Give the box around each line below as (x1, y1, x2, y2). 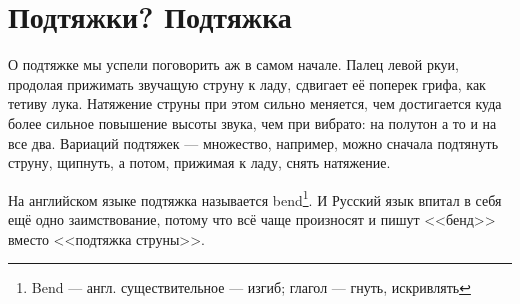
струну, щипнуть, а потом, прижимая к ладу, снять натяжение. (8, 152, 391, 173)
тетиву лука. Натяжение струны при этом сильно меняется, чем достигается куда (8, 93, 502, 114)
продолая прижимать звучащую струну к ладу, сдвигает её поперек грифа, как (8, 73, 486, 94)
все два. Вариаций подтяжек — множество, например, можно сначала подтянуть (8, 132, 499, 153)
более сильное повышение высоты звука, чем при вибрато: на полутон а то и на (8, 112, 497, 133)
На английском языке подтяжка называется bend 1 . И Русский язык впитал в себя (8, 186, 502, 210)
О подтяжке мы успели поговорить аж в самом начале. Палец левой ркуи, (8, 54, 459, 75)
